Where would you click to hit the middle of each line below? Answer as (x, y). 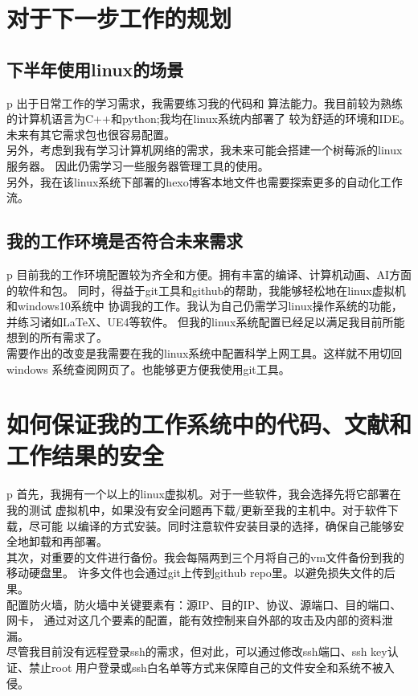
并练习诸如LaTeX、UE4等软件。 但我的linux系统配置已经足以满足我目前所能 (206, 321)
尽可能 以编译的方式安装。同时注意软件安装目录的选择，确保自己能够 (211, 525)
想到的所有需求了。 (57, 337)
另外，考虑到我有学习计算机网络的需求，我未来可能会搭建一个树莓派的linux (205, 150)
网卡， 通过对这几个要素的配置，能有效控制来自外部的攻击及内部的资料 (194, 620)
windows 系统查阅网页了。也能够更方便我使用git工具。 (148, 368)
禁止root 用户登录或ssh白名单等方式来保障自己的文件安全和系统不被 (206, 667)
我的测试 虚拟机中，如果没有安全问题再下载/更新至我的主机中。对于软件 (197, 510)
